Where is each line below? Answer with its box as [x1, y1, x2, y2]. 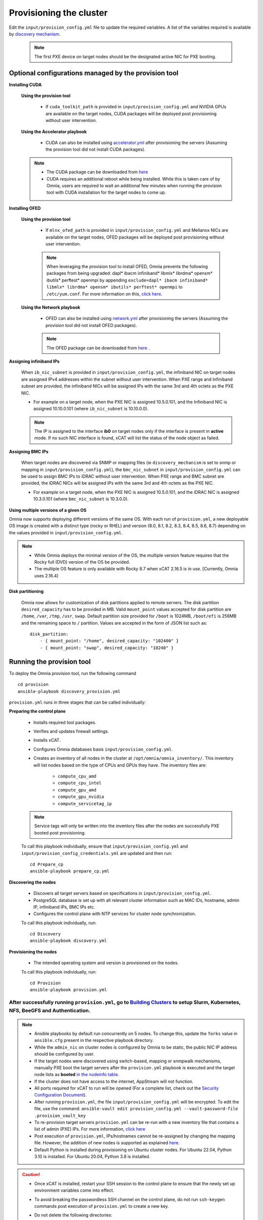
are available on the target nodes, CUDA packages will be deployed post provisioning [45, 110, 217, 117]
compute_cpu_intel [57, 780, 102, 786]
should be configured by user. [34, 1051, 95, 1057]
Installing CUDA [9, 81, 42, 87]
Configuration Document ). [34, 1092, 87, 1098]
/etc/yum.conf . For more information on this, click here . [46, 291, 163, 297]
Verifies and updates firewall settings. [33, 729, 109, 734]
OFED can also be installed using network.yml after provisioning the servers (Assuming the [45, 315, 228, 322]
